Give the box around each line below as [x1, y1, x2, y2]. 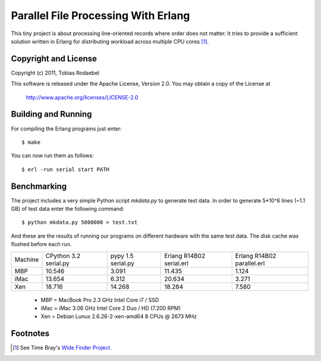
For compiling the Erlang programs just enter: [11, 125, 122, 132]
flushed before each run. [11, 241, 72, 248]
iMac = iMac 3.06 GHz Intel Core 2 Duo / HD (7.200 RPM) [40, 304, 181, 312]
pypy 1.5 [110, 251, 134, 260]
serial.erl [164, 259, 188, 267]
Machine [14, 255, 39, 263]
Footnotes [11, 328, 50, 339]
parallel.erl [235, 259, 265, 267]
